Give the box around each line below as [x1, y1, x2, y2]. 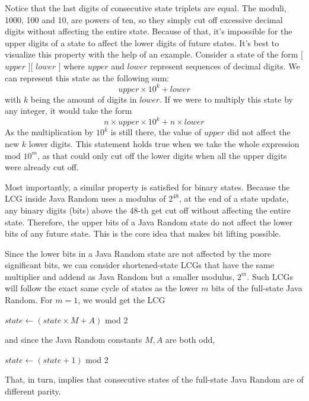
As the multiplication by [5, 126, 94, 138]
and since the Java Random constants [5, 333, 142, 346]
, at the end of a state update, [179, 192, 289, 205]
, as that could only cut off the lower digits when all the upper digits [37, 149, 287, 161]
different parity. [5, 385, 61, 397]
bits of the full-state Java [211, 282, 302, 294]
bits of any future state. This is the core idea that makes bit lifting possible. [5, 227, 281, 240]
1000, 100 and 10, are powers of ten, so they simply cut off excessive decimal [5, 13, 283, 26]
